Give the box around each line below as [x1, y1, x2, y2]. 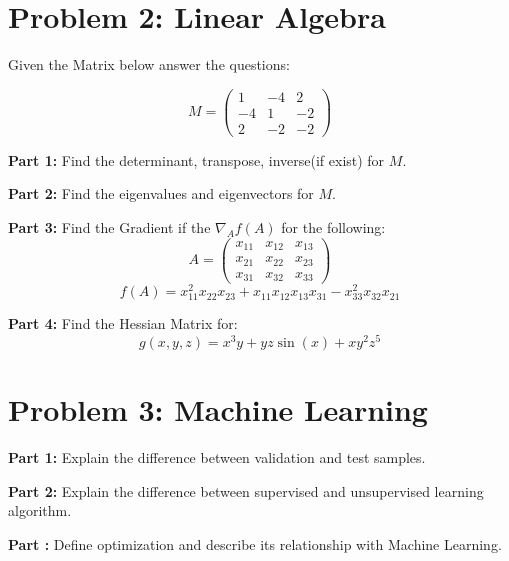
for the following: [281, 217, 386, 238]
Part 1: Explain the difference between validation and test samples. [8, 447, 426, 468]
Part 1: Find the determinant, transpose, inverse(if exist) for [8, 149, 385, 170]
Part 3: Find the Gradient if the [8, 217, 211, 238]
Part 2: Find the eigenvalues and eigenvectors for [8, 183, 314, 204]
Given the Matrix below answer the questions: [8, 54, 290, 75]
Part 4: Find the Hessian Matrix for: [8, 313, 238, 334]
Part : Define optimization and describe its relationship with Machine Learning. [8, 534, 502, 554]
